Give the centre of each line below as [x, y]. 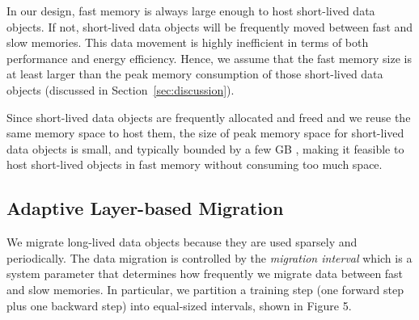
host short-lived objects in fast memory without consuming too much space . [195, 164]
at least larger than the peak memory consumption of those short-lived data [195, 74]
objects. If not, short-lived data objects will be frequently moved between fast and [210, 26]
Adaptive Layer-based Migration [145, 208]
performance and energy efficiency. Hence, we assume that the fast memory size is [209, 58]
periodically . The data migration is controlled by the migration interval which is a [209, 257]
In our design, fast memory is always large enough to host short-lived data [191, 11]
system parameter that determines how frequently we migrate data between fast [205, 274]
